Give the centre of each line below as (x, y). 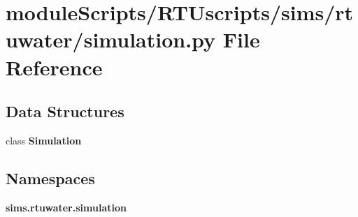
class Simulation (44, 140)
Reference (54, 67)
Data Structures (65, 111)
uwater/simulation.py (111, 39)
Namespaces (50, 178)
